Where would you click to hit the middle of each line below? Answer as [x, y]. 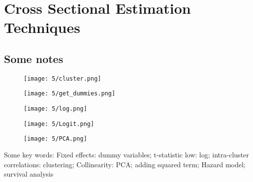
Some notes [34, 58]
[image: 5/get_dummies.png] [70, 94]
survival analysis [29, 174]
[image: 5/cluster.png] [63, 78]
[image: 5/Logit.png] [59, 124]
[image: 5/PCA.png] [55, 139]
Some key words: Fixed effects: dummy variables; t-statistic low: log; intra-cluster [126, 155]
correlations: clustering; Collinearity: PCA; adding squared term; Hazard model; [125, 164]
